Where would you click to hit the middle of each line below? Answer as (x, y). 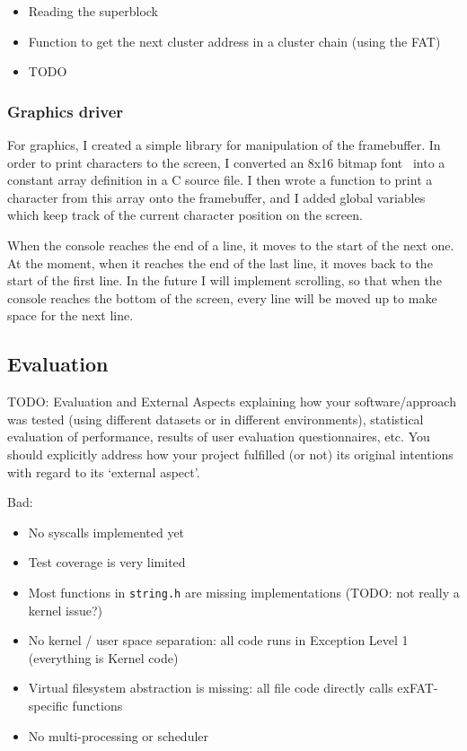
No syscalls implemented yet (106, 532)
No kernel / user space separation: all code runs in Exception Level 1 (218, 640)
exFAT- (418, 688)
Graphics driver (66, 111)
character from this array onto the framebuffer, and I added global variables (216, 197)
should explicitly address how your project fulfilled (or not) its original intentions (230, 454)
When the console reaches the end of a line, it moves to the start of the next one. (231, 245)
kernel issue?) (66, 610)
